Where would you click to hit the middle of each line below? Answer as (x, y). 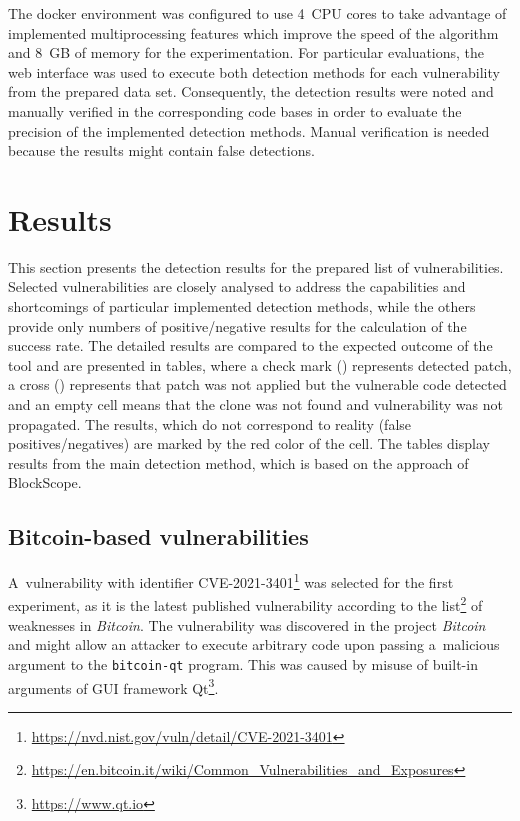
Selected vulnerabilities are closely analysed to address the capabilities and (237, 286)
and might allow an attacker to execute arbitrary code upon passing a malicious (254, 644)
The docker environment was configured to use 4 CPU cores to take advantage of (257, 13)
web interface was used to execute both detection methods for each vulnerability (254, 71)
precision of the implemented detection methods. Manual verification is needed (249, 130)
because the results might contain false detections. (161, 150)
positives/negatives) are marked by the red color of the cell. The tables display (249, 443)
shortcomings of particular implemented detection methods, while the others (242, 306)
